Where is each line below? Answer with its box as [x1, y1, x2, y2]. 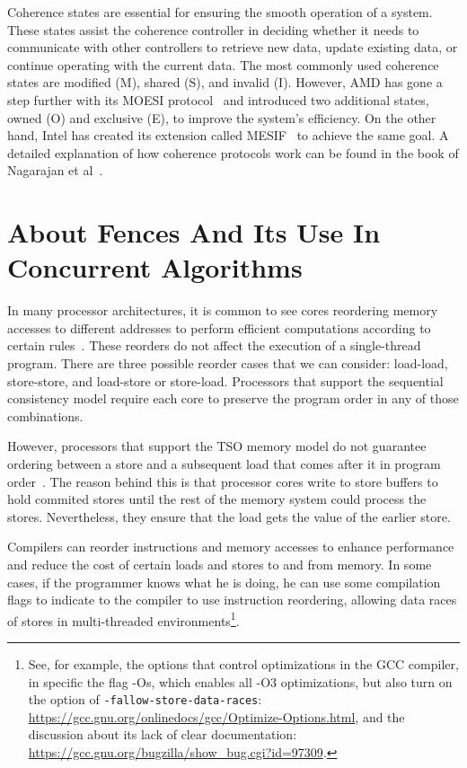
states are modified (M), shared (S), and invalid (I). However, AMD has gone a [7, 73, 443, 92]
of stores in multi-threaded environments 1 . [7, 608, 240, 630]
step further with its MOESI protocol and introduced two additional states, [7, 90, 429, 109]
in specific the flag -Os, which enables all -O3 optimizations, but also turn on [28, 672, 453, 691]
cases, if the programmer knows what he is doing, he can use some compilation [7, 572, 441, 591]
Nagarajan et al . [7, 161, 103, 180]
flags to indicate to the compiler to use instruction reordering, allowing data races [7, 590, 457, 609]
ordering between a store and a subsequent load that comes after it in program [7, 455, 441, 472]
